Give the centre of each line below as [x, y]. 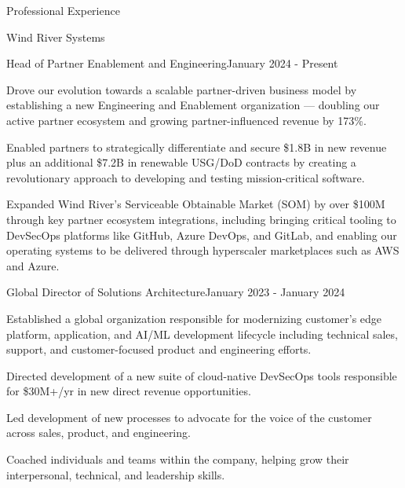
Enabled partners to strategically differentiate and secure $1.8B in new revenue [197, 147]
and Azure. [33, 265]
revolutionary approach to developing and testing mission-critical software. [186, 177]
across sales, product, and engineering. [99, 433]
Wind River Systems [56, 37]
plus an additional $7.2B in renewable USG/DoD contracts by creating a [181, 162]
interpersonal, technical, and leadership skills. [116, 474]
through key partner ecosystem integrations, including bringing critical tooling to [201, 219]
